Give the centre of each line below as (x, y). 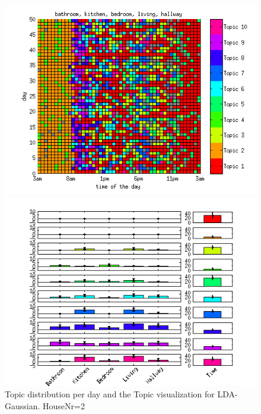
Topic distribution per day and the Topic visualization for (110, 394)
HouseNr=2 (64, 405)
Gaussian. (23, 405)
